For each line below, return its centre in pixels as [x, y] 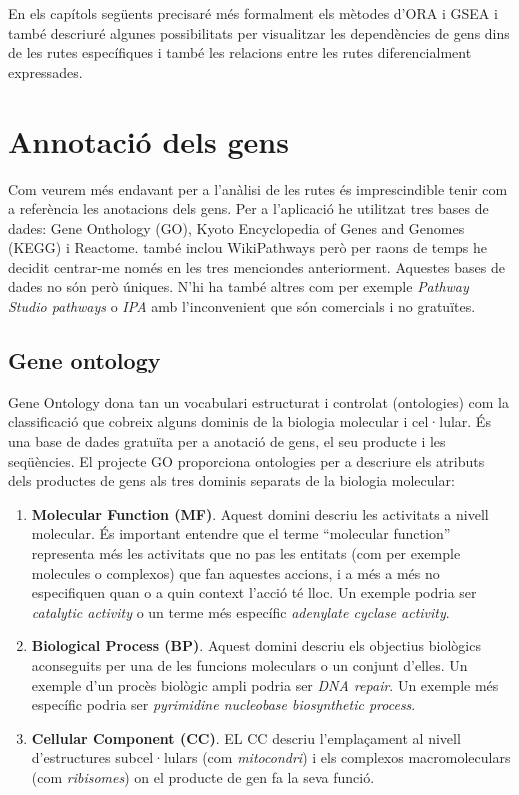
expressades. [45, 71]
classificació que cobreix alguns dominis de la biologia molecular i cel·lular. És [249, 421]
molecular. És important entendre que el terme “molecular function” [241, 533]
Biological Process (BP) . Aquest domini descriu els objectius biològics [256, 645]
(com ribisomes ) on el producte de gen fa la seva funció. [203, 776]
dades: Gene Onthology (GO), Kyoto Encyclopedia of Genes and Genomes [236, 227]
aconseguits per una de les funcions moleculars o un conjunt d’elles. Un [249, 664]
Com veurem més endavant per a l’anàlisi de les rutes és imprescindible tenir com [258, 188]
